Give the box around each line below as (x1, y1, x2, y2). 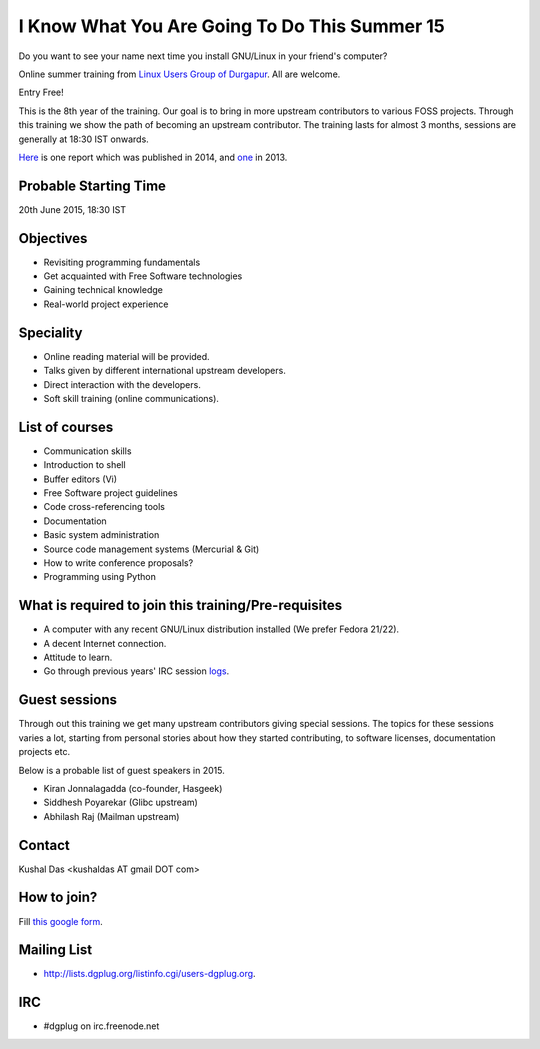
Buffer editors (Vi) (43, 473, 118, 485)
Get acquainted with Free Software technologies (43, 270, 243, 282)
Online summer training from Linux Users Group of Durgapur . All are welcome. (18, 68, 341, 80)
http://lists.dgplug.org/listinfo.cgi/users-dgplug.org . (43, 968, 256, 980)
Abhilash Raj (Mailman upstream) (43, 810, 180, 822)
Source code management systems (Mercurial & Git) (43, 543, 260, 555)
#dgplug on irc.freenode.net (43, 1020, 160, 1032)
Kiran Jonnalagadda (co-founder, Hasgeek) (43, 782, 223, 794)
